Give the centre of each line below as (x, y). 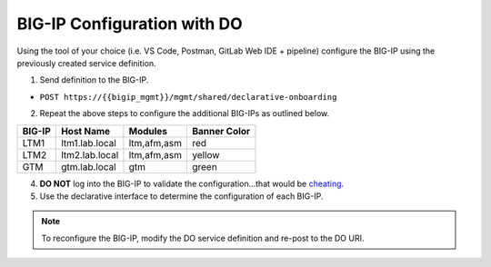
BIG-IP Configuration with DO (130, 24)
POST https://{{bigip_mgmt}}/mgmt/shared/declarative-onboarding (188, 97)
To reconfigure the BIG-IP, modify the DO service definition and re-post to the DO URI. (203, 238)
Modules (148, 131)
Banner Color (221, 131)
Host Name (85, 131)
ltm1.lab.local (89, 143)
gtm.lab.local (89, 166)
